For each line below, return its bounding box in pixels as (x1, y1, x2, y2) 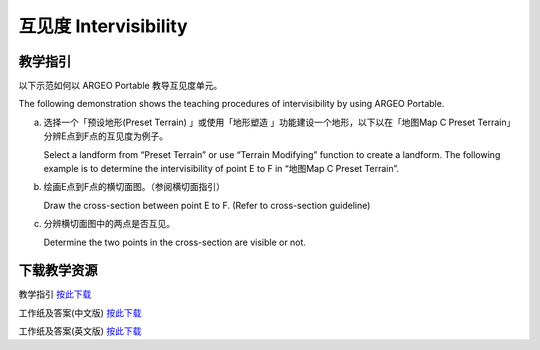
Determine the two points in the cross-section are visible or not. (43, 236, 307, 248)
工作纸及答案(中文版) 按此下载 (18, 306, 142, 319)
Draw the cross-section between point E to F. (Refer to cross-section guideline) (43, 199, 371, 211)
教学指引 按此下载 (18, 288, 92, 300)
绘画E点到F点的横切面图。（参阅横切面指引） (43, 181, 225, 193)
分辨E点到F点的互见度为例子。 (43, 130, 169, 142)
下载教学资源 (18, 262, 98, 279)
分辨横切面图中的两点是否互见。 (43, 218, 175, 230)
